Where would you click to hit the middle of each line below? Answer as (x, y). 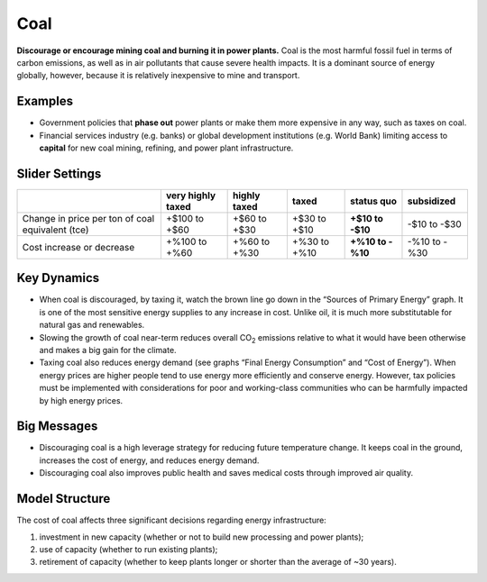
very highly (191, 196)
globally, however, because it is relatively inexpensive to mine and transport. (158, 76)
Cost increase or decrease (78, 247)
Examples (45, 101)
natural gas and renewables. (92, 325)
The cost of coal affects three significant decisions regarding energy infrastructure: (171, 520)
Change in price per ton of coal (88, 218)
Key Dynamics (58, 278)
